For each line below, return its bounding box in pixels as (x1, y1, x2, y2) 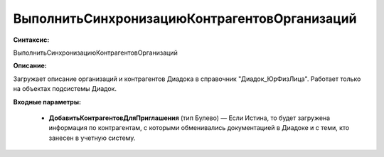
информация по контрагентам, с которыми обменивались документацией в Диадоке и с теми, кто (48, 124, 350, 132)
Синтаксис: (13, 36, 50, 44)
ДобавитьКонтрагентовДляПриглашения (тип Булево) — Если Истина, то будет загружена (48, 114, 331, 122)
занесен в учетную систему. (48, 134, 136, 142)
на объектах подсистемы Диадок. (13, 85, 117, 93)
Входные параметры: (13, 97, 82, 106)
